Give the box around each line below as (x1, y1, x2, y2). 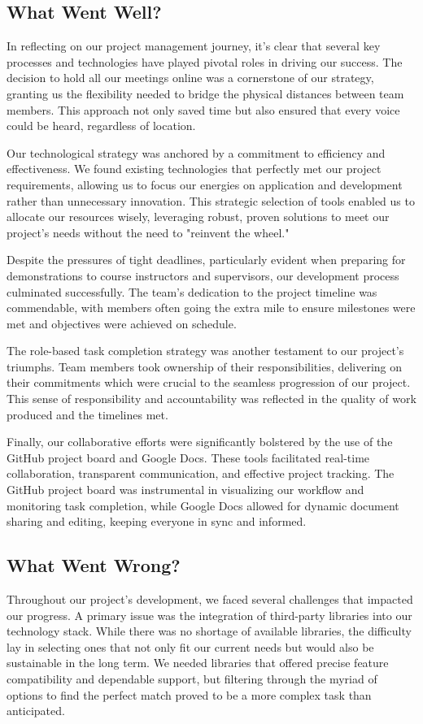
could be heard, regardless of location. (7, 117, 196, 134)
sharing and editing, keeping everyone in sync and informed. (7, 513, 307, 530)
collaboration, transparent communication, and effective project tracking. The (7, 465, 395, 482)
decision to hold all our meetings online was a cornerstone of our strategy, (7, 69, 374, 86)
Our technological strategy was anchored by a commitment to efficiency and (7, 144, 386, 161)
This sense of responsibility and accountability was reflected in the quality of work (7, 390, 416, 407)
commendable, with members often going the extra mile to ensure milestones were (7, 299, 416, 316)
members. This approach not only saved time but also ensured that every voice (7, 101, 400, 118)
